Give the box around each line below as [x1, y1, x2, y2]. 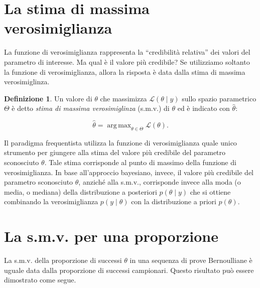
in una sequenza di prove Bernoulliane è [129, 255, 252, 265]
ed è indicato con [177, 103, 230, 113]
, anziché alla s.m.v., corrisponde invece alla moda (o [78, 177, 241, 187]
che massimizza [100, 93, 147, 103]
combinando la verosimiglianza [4, 196, 98, 207]
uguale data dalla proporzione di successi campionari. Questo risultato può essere [4, 264, 254, 275]
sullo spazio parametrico [182, 93, 256, 103]
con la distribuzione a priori [131, 196, 216, 207]
